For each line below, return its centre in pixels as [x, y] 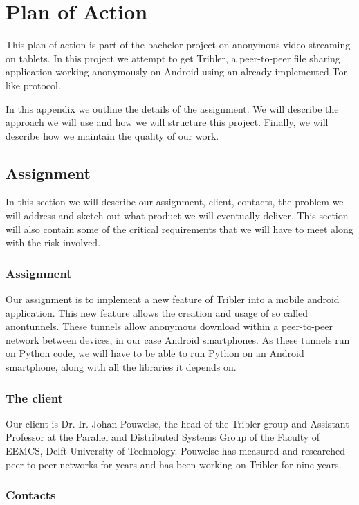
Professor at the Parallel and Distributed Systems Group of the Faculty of [163, 437]
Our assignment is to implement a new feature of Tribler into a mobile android [173, 299]
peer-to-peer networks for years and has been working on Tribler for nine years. [174, 464]
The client [35, 397]
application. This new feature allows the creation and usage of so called [157, 312]
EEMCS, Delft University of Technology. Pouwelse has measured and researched [175, 451]
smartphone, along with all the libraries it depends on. [121, 367]
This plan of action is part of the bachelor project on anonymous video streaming [178, 45]
